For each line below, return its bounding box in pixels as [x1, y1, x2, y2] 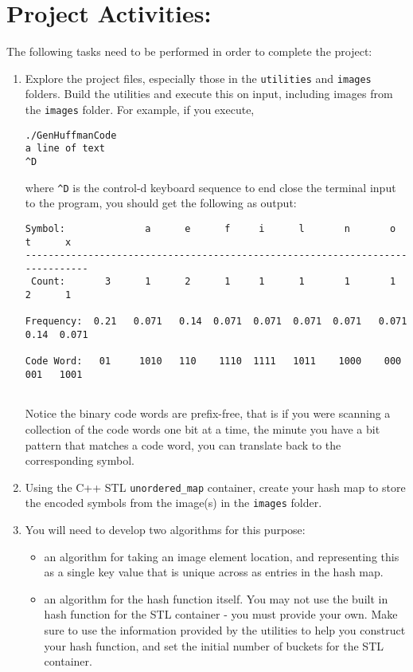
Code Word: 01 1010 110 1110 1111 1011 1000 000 [25, 356, 402, 367]
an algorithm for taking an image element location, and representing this [44, 548, 399, 564]
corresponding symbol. [25, 452, 134, 469]
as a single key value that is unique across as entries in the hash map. [44, 564, 384, 580]
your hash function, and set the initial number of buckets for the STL [44, 637, 384, 654]
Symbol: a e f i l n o [25, 222, 396, 234]
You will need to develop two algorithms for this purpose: [25, 521, 306, 538]
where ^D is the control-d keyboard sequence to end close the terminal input [25, 179, 396, 195]
